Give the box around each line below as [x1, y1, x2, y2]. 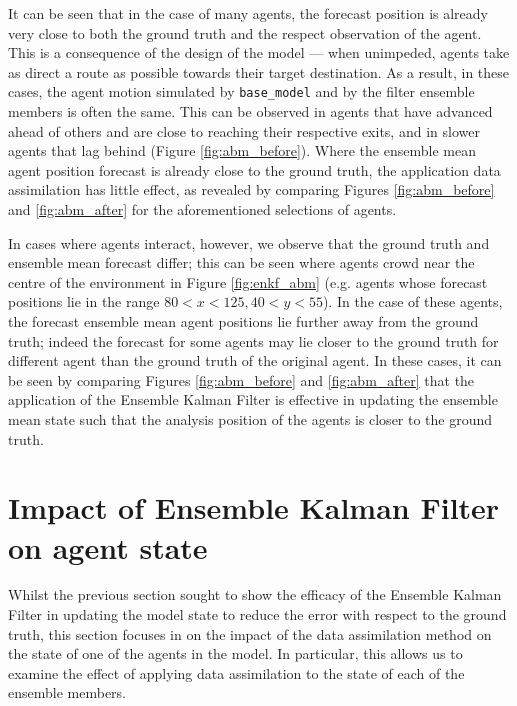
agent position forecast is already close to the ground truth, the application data [8, 159, 501, 180]
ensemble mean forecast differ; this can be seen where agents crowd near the [8, 252, 475, 273]
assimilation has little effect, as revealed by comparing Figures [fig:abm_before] [8, 179, 495, 200]
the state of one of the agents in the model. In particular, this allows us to [8, 643, 463, 664]
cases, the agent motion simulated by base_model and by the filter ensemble [8, 81, 475, 102]
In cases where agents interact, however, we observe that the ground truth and [8, 232, 490, 253]
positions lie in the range [8, 291, 160, 312]
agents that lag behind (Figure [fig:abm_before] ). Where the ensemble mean [8, 140, 476, 161]
